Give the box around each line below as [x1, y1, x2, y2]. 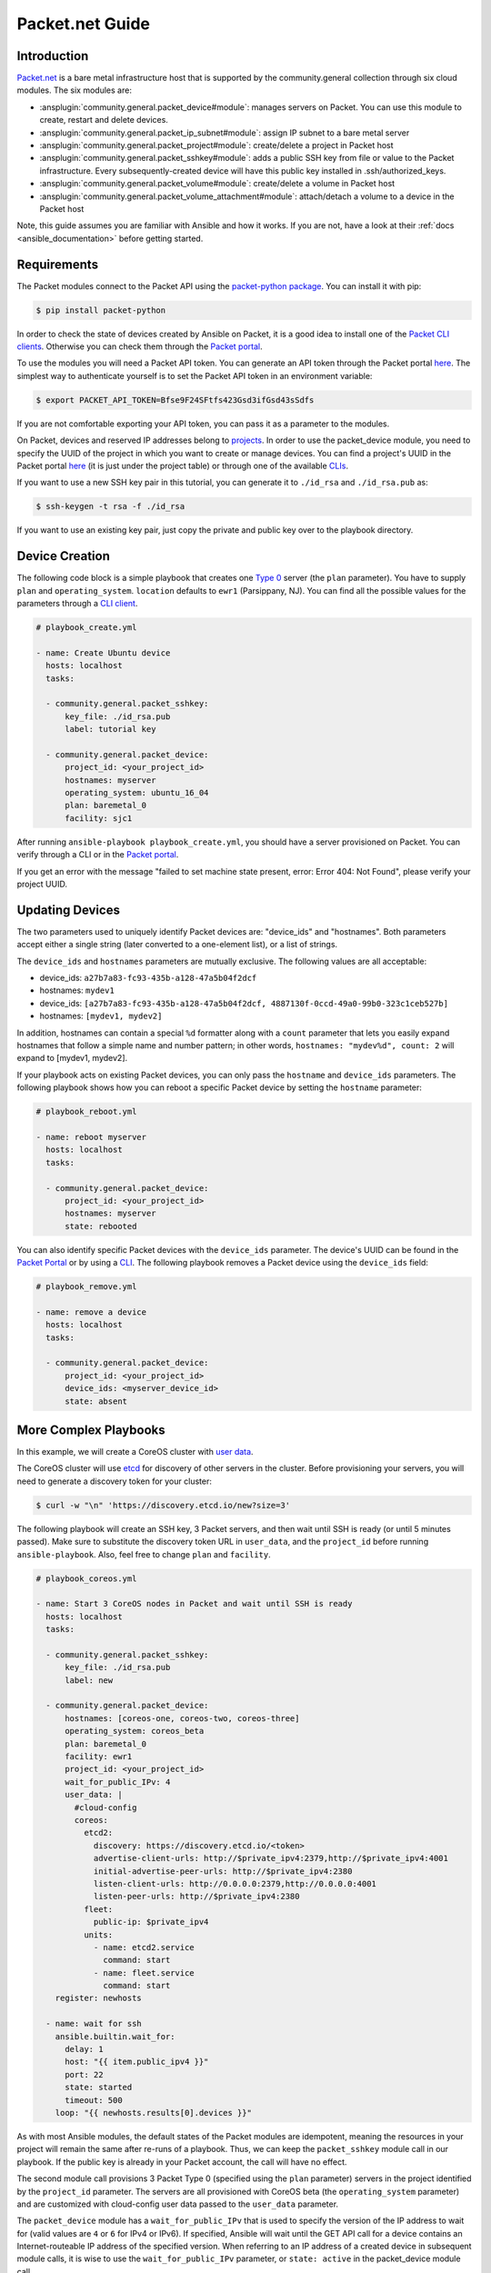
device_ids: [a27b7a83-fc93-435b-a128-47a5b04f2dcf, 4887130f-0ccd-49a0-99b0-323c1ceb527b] [39, 997, 449, 1008]
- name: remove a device [35, 1307, 147, 1317]
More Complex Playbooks [16, 1422, 165, 1437]
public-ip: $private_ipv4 [93, 1917, 209, 1928]
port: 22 [65, 2069, 104, 2079]
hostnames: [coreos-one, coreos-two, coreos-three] [65, 1713, 300, 1723]
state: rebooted [65, 1221, 137, 1231]
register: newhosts [55, 1993, 143, 2004]
